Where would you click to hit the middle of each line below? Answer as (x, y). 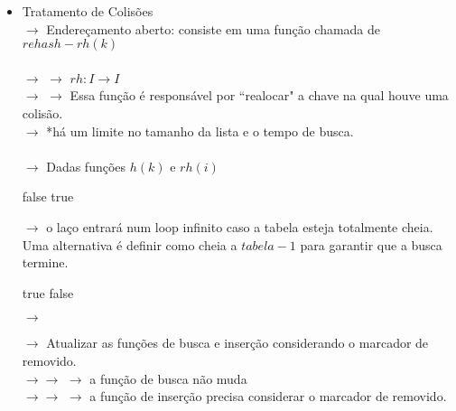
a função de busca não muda (168, 378)
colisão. (42, 112)
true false (48, 292)
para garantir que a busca (371, 244)
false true (48, 196)
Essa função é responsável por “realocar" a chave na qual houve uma (259, 95)
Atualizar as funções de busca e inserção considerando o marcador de (237, 343)
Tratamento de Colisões (88, 11)
